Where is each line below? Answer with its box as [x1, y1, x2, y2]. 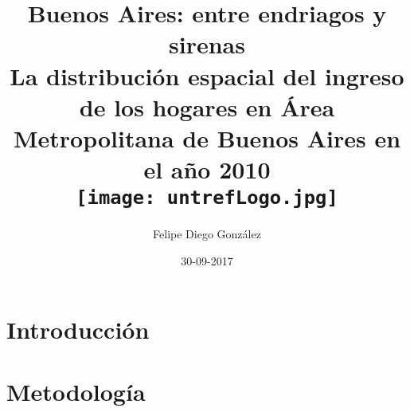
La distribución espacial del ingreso [10, 59, 404, 92]
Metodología [6, 375, 146, 407]
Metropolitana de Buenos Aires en [13, 121, 401, 154]
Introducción [6, 312, 150, 345]
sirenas [169, 28, 245, 61]
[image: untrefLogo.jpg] [76, 186, 338, 210]
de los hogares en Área [79, 90, 335, 123]
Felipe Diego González [153, 226, 261, 242]
